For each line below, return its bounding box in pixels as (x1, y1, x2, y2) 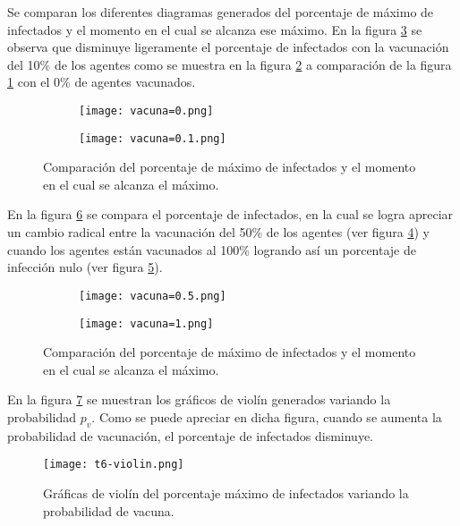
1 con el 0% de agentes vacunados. (7, 72, 196, 91)
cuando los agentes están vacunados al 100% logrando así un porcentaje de (7, 240, 417, 259)
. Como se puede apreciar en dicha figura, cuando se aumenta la (91, 407, 442, 426)
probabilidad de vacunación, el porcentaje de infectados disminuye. (7, 426, 373, 445)
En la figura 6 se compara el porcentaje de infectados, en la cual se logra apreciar (7, 205, 454, 224)
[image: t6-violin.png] (43, 458, 184, 471)
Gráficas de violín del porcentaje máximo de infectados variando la (43, 483, 409, 502)
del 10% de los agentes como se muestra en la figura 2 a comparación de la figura (7, 55, 452, 73)
